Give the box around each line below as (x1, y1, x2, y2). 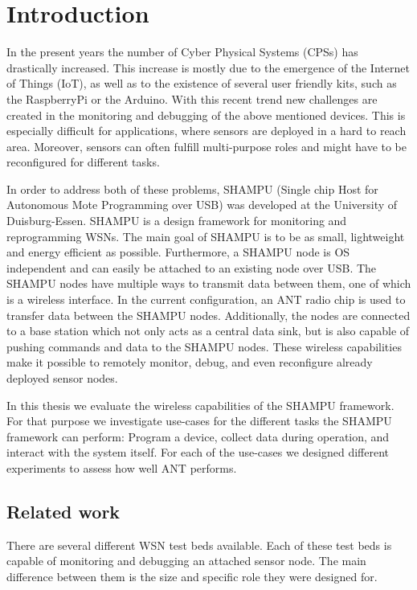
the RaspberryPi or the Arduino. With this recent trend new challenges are (6, 90, 378, 107)
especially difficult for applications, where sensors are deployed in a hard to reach (6, 122, 407, 139)
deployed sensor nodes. (6, 370, 118, 386)
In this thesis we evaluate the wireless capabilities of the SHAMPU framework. (6, 396, 395, 413)
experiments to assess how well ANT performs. (6, 459, 237, 476)
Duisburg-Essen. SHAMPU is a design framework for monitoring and (6, 212, 347, 229)
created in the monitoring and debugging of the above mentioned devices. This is (6, 106, 406, 123)
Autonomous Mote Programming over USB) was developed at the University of (6, 196, 398, 213)
